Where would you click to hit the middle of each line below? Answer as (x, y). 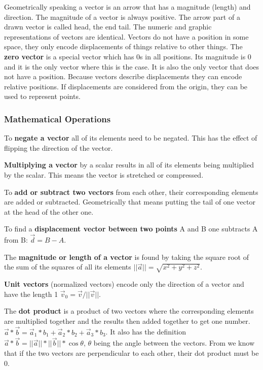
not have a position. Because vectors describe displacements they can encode (123, 76)
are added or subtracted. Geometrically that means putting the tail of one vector (130, 202)
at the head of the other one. (49, 211)
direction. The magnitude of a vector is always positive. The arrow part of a (122, 16)
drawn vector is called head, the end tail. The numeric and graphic (108, 27)
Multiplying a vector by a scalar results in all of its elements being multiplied (129, 165)
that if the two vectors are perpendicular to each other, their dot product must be (131, 353)
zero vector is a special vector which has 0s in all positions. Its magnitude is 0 (128, 56)
